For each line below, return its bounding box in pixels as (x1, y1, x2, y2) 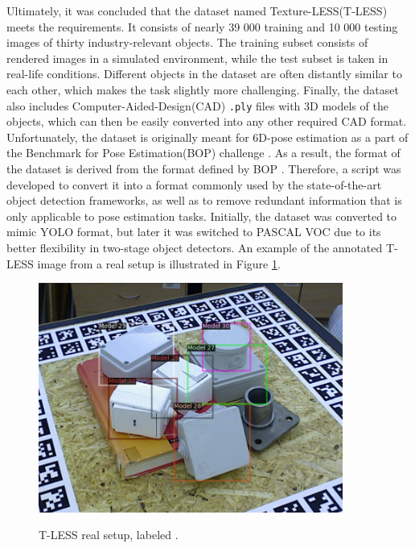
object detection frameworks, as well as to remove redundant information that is (6, 192, 402, 209)
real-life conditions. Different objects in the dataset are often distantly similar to (6, 65, 402, 82)
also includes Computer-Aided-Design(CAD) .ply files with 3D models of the (6, 97, 388, 114)
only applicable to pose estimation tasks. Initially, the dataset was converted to (6, 207, 397, 224)
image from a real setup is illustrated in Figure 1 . (37, 255, 281, 272)
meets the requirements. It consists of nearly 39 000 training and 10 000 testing (6, 18, 398, 35)
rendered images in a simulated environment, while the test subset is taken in (6, 49, 388, 66)
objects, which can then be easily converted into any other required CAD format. (6, 113, 407, 130)
